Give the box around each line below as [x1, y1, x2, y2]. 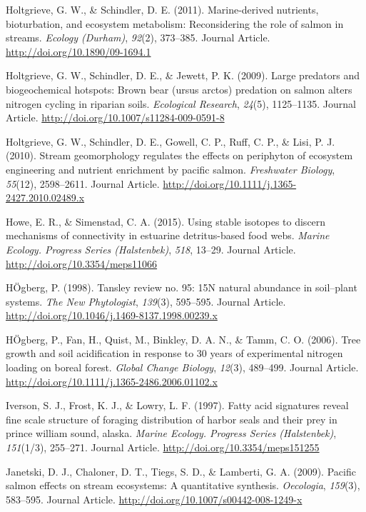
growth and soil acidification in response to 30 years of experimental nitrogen [6, 346, 343, 361]
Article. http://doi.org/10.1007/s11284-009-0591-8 [6, 110, 225, 125]
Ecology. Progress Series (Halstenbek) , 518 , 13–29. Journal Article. [6, 241, 296, 256]
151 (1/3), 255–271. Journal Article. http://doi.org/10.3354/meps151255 [6, 440, 320, 455]
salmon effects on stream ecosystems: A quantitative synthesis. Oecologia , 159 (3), [6, 478, 360, 493]
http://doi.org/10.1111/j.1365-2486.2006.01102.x [6, 373, 218, 388]
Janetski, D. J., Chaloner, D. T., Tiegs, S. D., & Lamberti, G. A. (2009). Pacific [6, 463, 356, 478]
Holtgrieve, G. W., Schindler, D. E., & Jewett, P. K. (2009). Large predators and [6, 68, 360, 83]
